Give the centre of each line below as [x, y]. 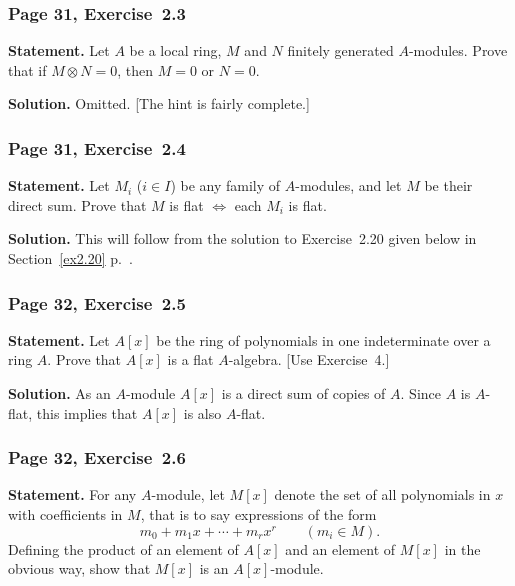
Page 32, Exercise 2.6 [97, 457]
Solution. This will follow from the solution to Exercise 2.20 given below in [242, 238]
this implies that [87, 412]
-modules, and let [348, 185]
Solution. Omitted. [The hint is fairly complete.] [159, 103]
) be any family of [225, 185]
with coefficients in [65, 514]
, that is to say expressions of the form [258, 514]
